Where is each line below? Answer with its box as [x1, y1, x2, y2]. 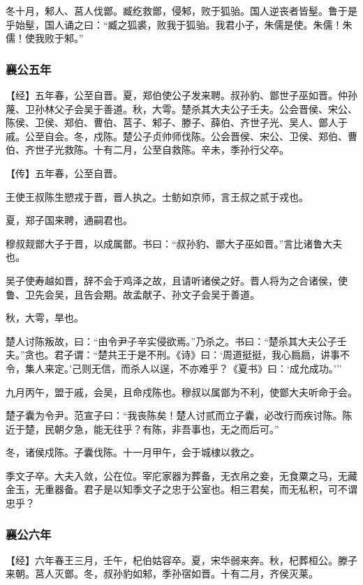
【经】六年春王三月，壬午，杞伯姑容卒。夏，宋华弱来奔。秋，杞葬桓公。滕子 [6, 552, 357, 567]
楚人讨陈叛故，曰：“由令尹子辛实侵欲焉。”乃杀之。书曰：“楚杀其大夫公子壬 [6, 333, 347, 348]
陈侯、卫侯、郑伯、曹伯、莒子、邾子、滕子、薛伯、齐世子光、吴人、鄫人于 [6, 115, 348, 130]
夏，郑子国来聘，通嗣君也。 [6, 213, 133, 227]
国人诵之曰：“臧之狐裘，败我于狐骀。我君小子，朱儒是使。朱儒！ [44, 17, 343, 31]
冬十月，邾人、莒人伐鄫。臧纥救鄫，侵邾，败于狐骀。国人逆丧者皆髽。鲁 [6, 3, 338, 17]
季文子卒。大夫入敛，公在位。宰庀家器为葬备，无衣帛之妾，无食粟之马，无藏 [6, 468, 357, 483]
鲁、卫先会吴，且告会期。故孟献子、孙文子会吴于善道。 [6, 287, 260, 301]
